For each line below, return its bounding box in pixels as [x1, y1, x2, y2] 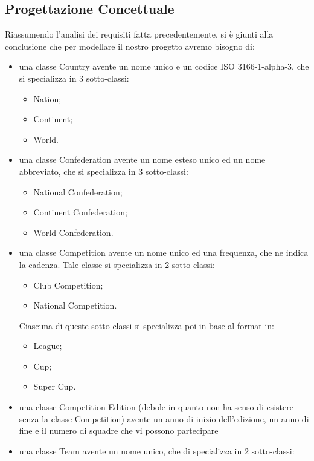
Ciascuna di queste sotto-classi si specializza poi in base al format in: [19, 319, 274, 332]
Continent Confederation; [33, 206, 127, 218]
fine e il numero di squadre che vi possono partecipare [19, 424, 219, 437]
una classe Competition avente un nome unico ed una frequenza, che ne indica [19, 246, 309, 259]
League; [33, 339, 62, 352]
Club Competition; [33, 278, 103, 291]
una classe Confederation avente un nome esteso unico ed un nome [19, 153, 266, 166]
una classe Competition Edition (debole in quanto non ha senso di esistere [19, 401, 293, 413]
